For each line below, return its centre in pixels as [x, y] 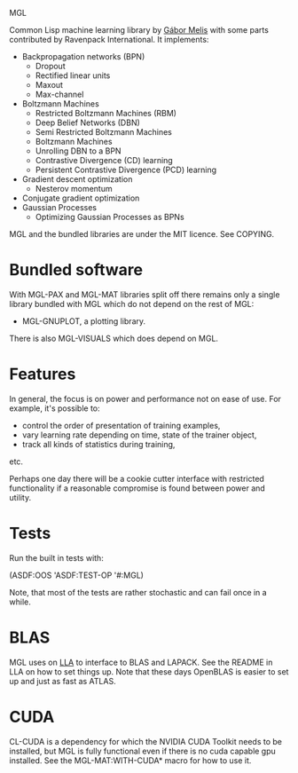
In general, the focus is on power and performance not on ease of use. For [145, 398]
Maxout [49, 85]
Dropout [50, 66]
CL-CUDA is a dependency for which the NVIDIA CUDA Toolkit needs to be [145, 741]
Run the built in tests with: [56, 557]
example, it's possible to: [55, 408]
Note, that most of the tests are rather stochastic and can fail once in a [138, 592]
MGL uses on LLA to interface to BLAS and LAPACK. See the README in [141, 662]
